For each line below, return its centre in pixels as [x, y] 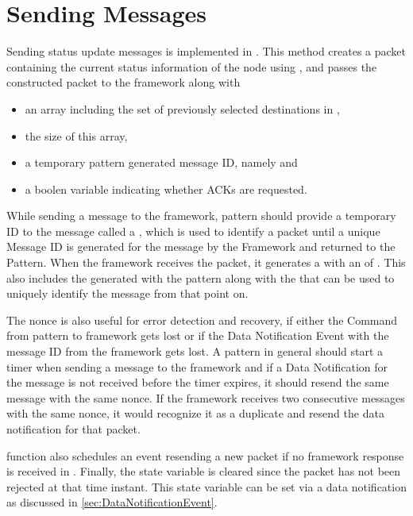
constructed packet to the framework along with [124, 82]
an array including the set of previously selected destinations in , [182, 108]
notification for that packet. [73, 429]
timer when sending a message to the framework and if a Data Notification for [197, 366]
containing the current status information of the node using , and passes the [192, 66]
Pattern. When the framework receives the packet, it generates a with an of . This [206, 262]
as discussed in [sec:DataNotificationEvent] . [112, 502]
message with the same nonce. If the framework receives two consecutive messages [206, 397]
